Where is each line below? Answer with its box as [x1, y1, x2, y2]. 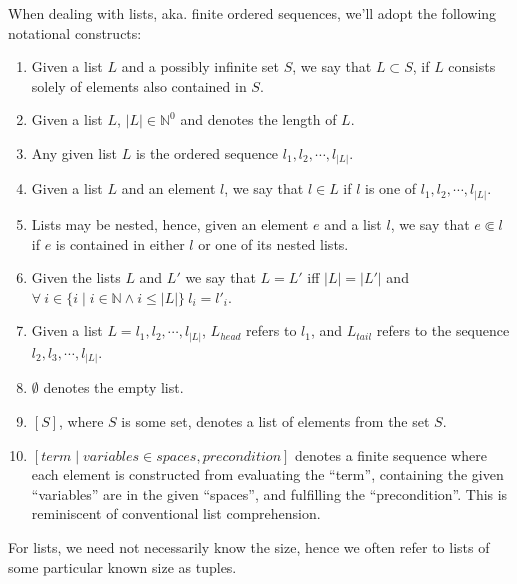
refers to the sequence [376, 320, 510, 341]
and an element [121, 178, 216, 199]
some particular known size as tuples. [8, 556, 237, 577]
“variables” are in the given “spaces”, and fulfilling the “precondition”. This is [31, 483, 508, 504]
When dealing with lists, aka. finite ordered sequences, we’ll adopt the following [8, 3, 497, 23]
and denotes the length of [180, 109, 337, 130]
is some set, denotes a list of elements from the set [121, 411, 430, 431]
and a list [324, 214, 382, 234]
